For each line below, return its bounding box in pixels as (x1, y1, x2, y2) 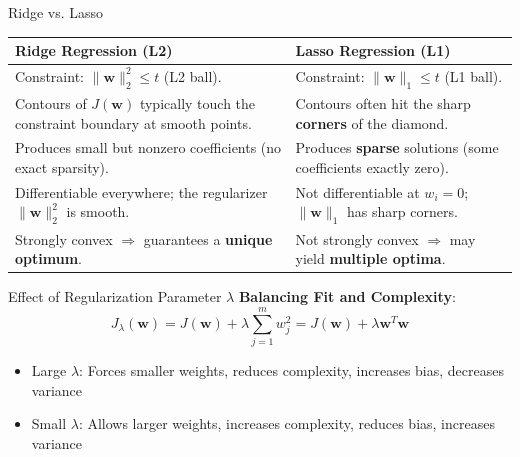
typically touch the (139, 92, 256, 113)
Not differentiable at (295, 181, 420, 202)
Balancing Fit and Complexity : (238, 286, 456, 307)
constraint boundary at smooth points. (15, 112, 252, 133)
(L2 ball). (163, 65, 222, 86)
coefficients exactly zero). (295, 157, 449, 178)
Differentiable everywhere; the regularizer (15, 181, 268, 202)
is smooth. (66, 201, 130, 222)
